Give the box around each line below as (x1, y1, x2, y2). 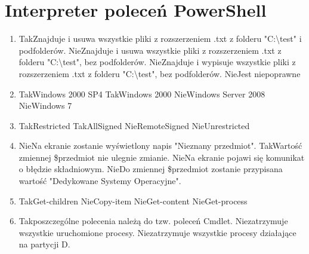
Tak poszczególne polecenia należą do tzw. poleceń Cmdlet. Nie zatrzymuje (18, 215, 288, 227)
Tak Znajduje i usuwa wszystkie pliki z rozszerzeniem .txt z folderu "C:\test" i (18, 32, 302, 45)
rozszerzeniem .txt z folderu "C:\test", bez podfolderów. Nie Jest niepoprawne (18, 67, 301, 79)
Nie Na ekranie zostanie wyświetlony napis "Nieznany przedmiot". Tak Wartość (18, 139, 302, 152)
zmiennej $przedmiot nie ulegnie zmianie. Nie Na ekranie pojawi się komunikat (18, 151, 305, 163)
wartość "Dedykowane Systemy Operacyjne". (18, 175, 181, 187)
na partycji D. (18, 238, 70, 250)
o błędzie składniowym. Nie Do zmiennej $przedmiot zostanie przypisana (18, 163, 283, 175)
